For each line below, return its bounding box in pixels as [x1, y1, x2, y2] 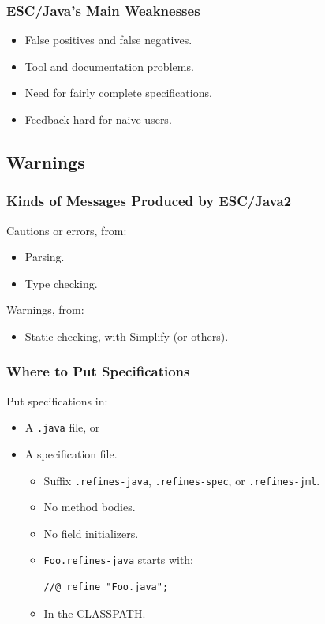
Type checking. [24, 275, 98, 291]
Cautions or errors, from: [6, 222, 127, 238]
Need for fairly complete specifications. [24, 84, 212, 101]
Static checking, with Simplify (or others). [24, 327, 229, 344]
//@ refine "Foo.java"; [43, 581, 169, 593]
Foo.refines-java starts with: [43, 551, 193, 568]
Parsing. [24, 248, 65, 265]
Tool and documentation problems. [24, 58, 194, 74]
